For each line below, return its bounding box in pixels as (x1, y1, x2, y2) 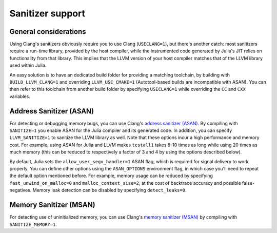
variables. (9, 93, 30, 100)
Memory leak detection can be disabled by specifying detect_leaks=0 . (32, 187, 187, 193)
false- (242, 180, 255, 186)
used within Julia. (9, 62, 47, 69)
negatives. (9, 187, 32, 193)
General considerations (9, 27, 87, 36)
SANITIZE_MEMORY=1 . (9, 221, 57, 227)
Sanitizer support (9, 8, 86, 19)
